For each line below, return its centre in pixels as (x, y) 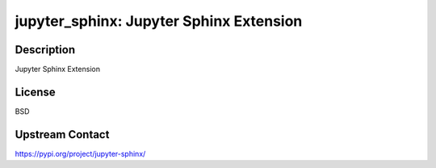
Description (45, 50)
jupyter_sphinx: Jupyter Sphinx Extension (159, 21)
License (35, 92)
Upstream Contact (62, 134)
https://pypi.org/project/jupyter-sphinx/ (80, 153)
